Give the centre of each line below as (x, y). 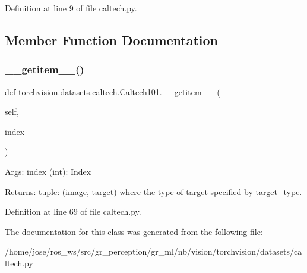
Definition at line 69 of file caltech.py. (73, 211)
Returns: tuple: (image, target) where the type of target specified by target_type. (153, 191)
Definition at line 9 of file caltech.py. (71, 8)
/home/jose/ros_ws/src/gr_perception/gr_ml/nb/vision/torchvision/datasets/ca (153, 251)
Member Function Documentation (112, 40)
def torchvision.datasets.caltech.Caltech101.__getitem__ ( (113, 91)
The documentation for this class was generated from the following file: (134, 231)
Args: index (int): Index (48, 171)
